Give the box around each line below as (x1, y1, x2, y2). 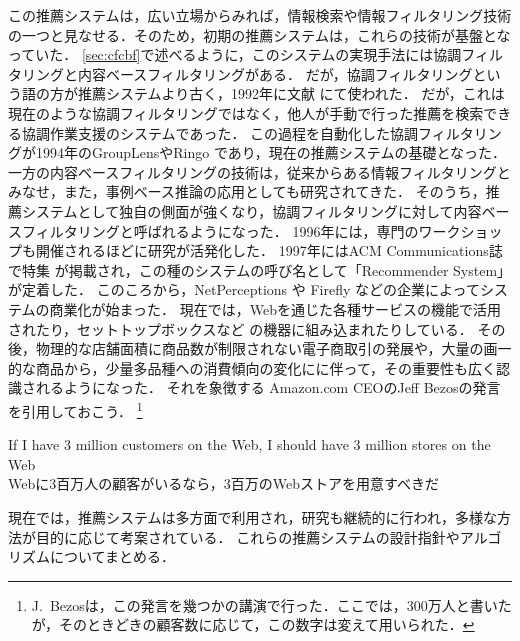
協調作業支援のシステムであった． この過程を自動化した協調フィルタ (21, 122, 474, 143)
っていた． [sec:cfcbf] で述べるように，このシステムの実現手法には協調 (8, 44, 462, 65)
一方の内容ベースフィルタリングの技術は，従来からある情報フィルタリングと (8, 161, 511, 182)
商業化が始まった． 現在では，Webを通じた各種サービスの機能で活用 (49, 298, 501, 319)
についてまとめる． (49, 546, 175, 567)
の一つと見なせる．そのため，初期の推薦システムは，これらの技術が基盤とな (8, 24, 511, 45)
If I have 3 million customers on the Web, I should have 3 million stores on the (8, 434, 491, 455)
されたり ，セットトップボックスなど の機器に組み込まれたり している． (8, 318, 473, 339)
